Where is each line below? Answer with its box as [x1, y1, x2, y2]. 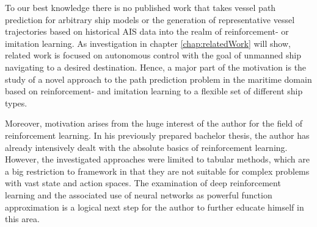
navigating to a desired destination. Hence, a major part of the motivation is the [5, 60, 307, 73]
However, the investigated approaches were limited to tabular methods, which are [5, 153, 310, 166]
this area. [5, 212, 40, 225]
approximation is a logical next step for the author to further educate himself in [5, 200, 304, 213]
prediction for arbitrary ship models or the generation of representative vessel [5, 13, 295, 26]
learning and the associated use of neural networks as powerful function [5, 188, 272, 201]
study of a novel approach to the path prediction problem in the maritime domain [5, 72, 312, 85]
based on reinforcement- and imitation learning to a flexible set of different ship [5, 85, 303, 97]
